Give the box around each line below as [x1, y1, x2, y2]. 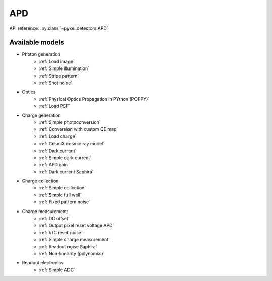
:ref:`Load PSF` [39, 103, 71, 109]
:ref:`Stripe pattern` [39, 73, 79, 79]
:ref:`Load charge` [39, 133, 77, 139]
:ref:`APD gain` [39, 162, 70, 168]
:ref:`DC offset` [39, 216, 70, 222]
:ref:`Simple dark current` [39, 154, 92, 161]
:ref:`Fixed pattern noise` [39, 199, 91, 205]
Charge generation [22, 112, 61, 118]
